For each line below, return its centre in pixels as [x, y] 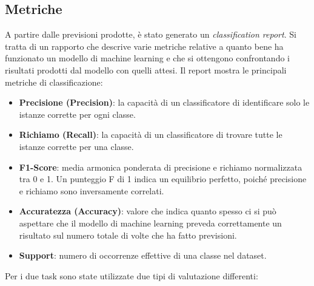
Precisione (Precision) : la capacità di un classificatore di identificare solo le [164, 102]
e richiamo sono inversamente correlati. [92, 190]
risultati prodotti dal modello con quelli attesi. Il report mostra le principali [146, 70]
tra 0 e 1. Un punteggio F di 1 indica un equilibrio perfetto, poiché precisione [163, 179]
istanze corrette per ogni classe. [77, 114]
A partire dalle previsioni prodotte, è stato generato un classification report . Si [151, 34]
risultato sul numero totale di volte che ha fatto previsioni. [128, 235]
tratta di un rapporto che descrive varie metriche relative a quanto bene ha [144, 46]
